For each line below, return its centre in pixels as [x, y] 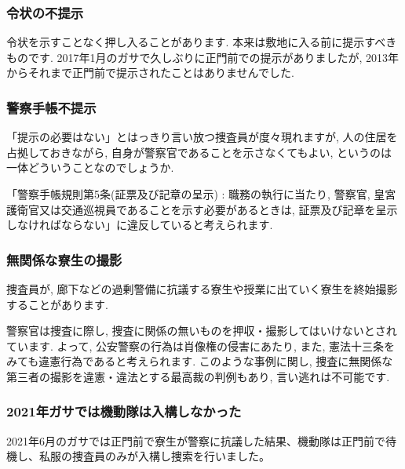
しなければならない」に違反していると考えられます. [140, 225]
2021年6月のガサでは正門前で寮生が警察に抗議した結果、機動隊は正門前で [196, 440]
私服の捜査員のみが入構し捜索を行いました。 [154, 456]
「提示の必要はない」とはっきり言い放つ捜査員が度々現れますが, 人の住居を [202, 137]
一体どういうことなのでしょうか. [90, 167]
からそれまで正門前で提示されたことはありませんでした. [150, 73]
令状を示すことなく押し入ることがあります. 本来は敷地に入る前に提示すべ [196, 42]
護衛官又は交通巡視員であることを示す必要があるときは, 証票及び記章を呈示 [202, 209]
